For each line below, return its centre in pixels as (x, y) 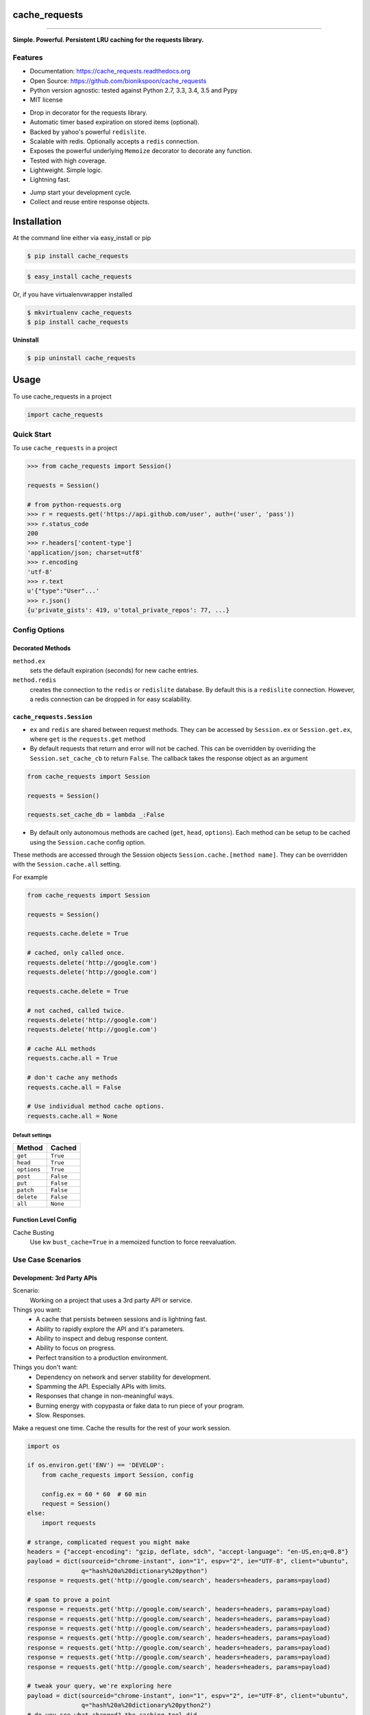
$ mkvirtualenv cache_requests (80, 312)
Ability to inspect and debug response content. (102, 1338)
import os (44, 1446)
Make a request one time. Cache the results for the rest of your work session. (122, 1428)
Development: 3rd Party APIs (55, 1278)
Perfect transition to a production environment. (102, 1358)
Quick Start (32, 434)
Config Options (39, 630)
